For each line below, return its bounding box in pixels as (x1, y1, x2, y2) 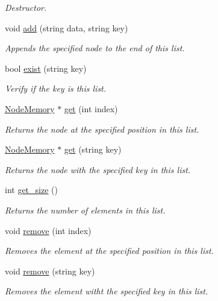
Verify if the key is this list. (5, 82, 107, 95)
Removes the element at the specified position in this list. (5, 244, 214, 257)
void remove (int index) (5, 224, 92, 236)
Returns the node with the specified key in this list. (5, 163, 191, 176)
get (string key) (64, 143, 122, 156)
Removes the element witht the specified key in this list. (5, 285, 208, 297)
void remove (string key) (5, 264, 95, 277)
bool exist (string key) (5, 62, 87, 74)
